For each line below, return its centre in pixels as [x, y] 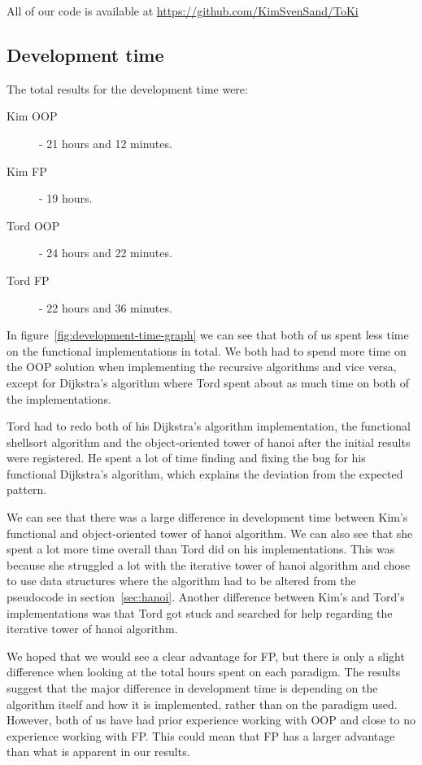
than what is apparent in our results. [98, 752]
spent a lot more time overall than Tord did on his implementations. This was [201, 549]
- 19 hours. [66, 198]
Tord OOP [33, 225]
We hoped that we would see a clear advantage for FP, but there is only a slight [206, 656]
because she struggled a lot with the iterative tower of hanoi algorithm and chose [209, 564]
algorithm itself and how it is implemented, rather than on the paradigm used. [202, 704]
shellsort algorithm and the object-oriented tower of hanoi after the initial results [209, 442]
